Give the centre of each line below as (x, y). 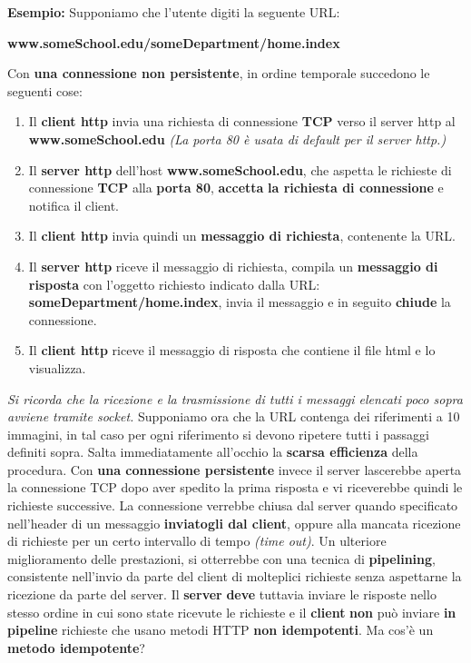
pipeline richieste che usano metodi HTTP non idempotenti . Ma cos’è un (221, 630)
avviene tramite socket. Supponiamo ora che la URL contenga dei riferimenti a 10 (234, 416)
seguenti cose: (45, 90)
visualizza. (57, 367)
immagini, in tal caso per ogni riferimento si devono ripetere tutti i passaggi (218, 434)
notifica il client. (74, 205)
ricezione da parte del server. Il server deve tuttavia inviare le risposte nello (222, 594)
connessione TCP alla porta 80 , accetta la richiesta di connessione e (236, 188)
